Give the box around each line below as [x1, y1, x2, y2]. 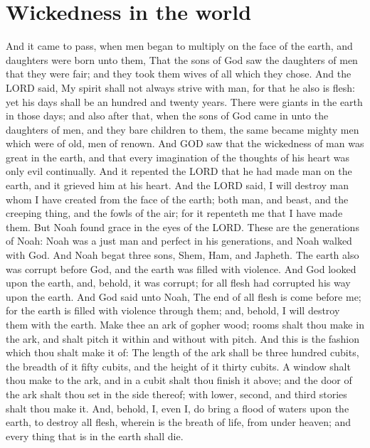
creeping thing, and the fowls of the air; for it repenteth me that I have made [6, 206, 343, 220]
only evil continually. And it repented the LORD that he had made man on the [6, 164, 352, 178]
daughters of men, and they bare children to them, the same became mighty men [6, 122, 359, 137]
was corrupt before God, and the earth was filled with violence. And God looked [6, 261, 356, 276]
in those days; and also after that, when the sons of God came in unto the [6, 108, 329, 123]
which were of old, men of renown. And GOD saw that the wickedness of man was [6, 136, 364, 151]
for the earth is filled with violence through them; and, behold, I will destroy [6, 303, 340, 318]
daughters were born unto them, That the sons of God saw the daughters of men [6, 52, 358, 67]
